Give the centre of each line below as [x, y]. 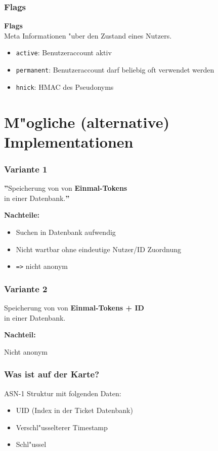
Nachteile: [22, 215]
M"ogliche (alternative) [87, 122]
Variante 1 [26, 169]
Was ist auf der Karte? [52, 374]
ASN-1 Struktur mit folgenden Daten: [63, 393]
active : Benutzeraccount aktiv [64, 53]
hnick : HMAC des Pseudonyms [65, 86]
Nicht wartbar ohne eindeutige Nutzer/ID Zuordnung [99, 249]
